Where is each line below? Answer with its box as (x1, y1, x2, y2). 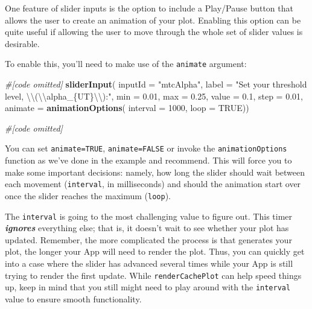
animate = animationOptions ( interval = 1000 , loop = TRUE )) (5, 101, 249, 114)
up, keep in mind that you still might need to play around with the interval (5, 281, 291, 293)
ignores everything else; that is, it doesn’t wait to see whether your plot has (5, 221, 289, 234)
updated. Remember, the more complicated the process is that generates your (5, 233, 292, 246)
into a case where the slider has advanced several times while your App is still (5, 257, 293, 269)
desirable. (5, 37, 40, 49)
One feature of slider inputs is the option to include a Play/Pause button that (5, 2, 293, 14)
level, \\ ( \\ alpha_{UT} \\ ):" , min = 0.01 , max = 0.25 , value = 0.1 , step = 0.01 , (5, 89, 303, 102)
